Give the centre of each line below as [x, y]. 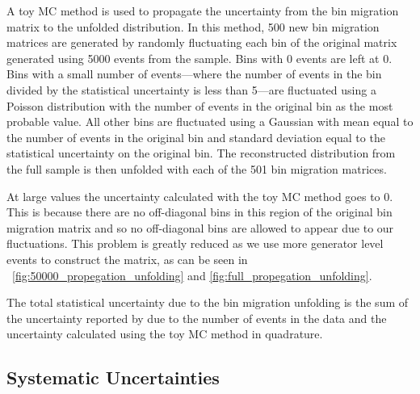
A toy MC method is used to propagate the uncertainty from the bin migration [203, 10]
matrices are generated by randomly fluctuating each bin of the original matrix [202, 42]
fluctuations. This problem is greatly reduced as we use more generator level [195, 243]
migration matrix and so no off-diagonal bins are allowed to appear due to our [200, 227]
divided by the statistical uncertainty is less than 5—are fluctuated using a [191, 89]
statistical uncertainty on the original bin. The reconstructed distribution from [201, 153]
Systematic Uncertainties [113, 377]
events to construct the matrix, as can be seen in [127, 259]
